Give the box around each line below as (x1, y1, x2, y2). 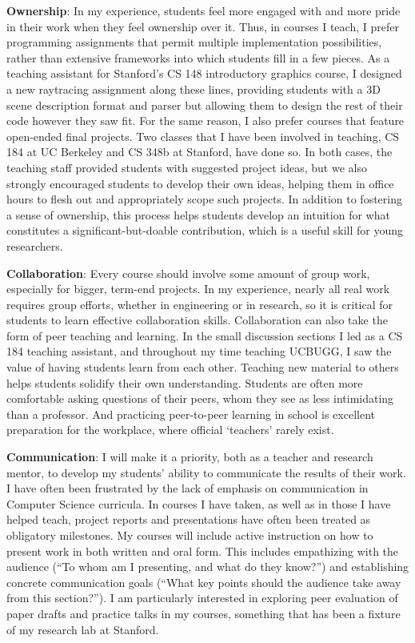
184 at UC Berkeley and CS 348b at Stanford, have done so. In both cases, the (6, 143, 393, 160)
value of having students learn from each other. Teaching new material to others (6, 359, 399, 376)
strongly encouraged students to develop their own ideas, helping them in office (6, 175, 394, 191)
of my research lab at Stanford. (6, 621, 159, 637)
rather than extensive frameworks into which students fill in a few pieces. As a (6, 49, 390, 66)
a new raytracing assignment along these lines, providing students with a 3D (6, 80, 381, 97)
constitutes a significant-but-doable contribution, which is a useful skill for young (6, 222, 404, 239)
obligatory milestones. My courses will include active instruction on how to (6, 527, 373, 543)
